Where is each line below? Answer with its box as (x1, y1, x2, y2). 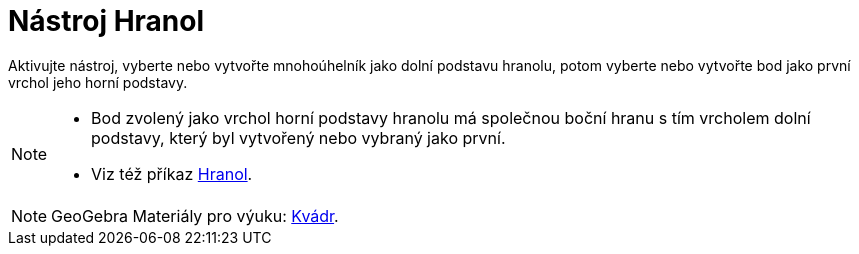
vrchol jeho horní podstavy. (8, 73, 188, 91)
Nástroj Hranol (8, 4, 205, 38)
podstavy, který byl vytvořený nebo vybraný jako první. (91, 127, 506, 148)
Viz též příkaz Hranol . (91, 163, 253, 184)
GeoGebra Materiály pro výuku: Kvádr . (51, 205, 339, 226)
